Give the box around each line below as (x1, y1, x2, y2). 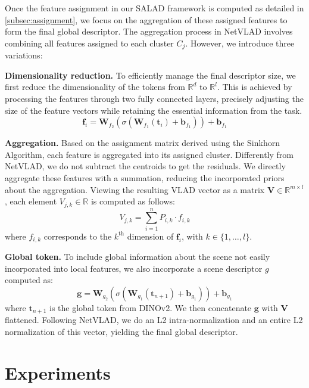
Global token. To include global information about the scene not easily (5, 250, 270, 263)
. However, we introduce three (185, 36, 295, 49)
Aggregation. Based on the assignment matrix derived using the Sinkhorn (5, 136, 280, 149)
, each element (5, 195, 57, 207)
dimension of (127, 229, 174, 242)
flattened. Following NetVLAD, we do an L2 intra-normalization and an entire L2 (5, 313, 303, 326)
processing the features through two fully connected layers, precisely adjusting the (5, 92, 304, 105)
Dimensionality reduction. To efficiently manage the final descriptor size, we (5, 69, 296, 81)
